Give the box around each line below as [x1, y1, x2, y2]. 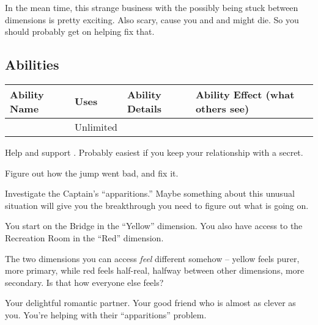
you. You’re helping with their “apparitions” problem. [5, 308, 207, 321]
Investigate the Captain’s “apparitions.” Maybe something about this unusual [5, 187, 295, 200]
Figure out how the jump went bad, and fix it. [5, 166, 179, 179]
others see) [195, 101, 250, 115]
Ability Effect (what [195, 87, 295, 101]
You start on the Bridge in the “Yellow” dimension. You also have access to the [5, 219, 303, 232]
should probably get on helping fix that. [5, 25, 155, 38]
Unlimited [75, 119, 117, 134]
